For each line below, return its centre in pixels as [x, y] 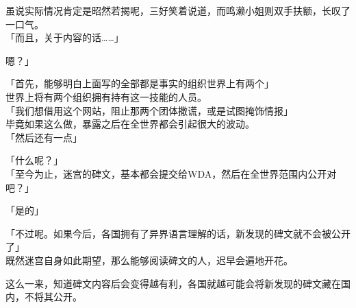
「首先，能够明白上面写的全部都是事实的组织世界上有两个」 [140, 83]
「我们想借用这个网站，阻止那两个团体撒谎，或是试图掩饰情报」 [149, 110]
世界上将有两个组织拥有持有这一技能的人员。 [106, 96]
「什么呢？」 [34, 160]
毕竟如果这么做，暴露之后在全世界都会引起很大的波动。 [130, 124]
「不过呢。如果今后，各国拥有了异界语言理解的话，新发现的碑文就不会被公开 [178, 233]
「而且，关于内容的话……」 [65, 37]
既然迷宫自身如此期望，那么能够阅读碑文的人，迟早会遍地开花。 [149, 260]
